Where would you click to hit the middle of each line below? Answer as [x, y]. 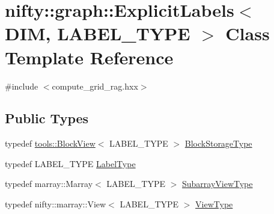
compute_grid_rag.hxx [95, 86]
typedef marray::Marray [49, 184]
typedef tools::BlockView [50, 143]
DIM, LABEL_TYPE [98, 33]
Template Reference [89, 57]
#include [22, 86]
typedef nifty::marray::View [56, 204]
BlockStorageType [218, 143]
